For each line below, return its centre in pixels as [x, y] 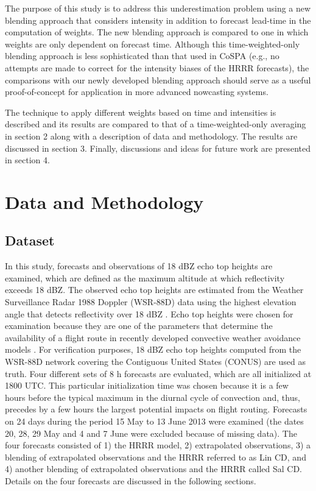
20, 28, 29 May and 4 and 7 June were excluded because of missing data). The [151, 433]
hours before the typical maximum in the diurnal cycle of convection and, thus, [153, 397]
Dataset [30, 240]
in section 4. [27, 160]
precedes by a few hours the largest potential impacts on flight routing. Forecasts [156, 409]
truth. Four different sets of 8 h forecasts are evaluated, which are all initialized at [158, 373]
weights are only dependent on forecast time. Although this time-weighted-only [153, 44]
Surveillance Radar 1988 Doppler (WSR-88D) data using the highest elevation [151, 302]
